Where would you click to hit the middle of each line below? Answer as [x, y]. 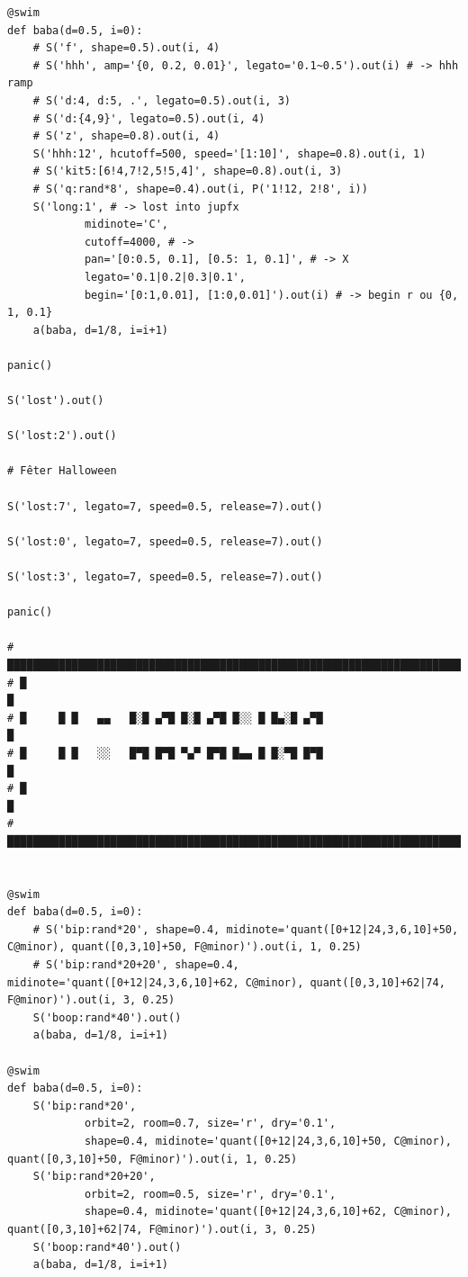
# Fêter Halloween [62, 471]
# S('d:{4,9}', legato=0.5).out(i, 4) [149, 118]
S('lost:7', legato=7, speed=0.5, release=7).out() [165, 506]
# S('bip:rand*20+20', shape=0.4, [136, 965]
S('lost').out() [56, 401]
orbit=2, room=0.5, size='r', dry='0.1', [210, 1194]
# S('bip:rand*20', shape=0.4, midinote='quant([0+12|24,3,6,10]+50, [246, 929]
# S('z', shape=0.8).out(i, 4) [126, 136]
